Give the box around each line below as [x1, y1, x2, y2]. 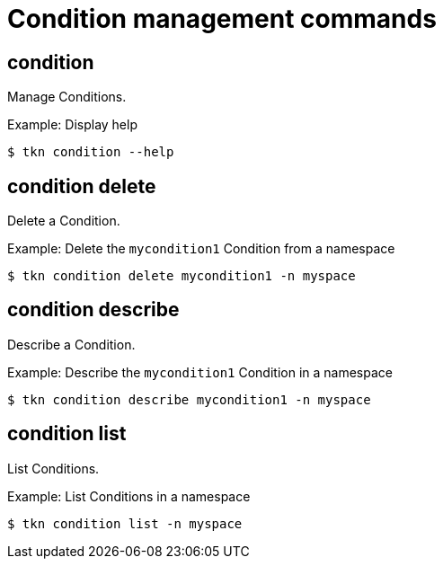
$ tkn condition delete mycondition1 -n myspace [7, 269, 356, 284]
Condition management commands [7, 4, 437, 34]
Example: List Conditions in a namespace [7, 488, 251, 504]
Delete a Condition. [7, 213, 120, 229]
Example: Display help [7, 117, 137, 133]
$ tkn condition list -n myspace [7, 516, 243, 531]
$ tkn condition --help [7, 145, 174, 160]
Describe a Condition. [7, 336, 136, 352]
